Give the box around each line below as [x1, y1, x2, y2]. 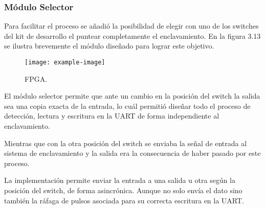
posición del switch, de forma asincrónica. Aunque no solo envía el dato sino [4, 185, 242, 195]
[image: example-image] [25, 59, 105, 66]
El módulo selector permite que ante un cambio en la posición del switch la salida [4, 90, 260, 101]
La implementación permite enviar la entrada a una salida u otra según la [4, 175, 236, 185]
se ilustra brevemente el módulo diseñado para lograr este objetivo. [4, 40, 214, 51]
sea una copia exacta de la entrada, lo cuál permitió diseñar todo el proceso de [4, 100, 251, 111]
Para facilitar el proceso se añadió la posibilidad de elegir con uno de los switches [4, 20, 259, 31]
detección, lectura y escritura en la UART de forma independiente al [4, 110, 219, 121]
